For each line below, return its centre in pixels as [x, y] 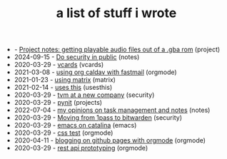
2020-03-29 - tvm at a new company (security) [84, 95]
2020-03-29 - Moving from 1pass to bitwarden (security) [98, 118]
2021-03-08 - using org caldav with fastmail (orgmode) [95, 72]
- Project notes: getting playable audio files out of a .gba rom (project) [117, 50]
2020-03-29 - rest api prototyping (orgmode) [81, 148]
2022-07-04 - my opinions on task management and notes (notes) [112, 110]
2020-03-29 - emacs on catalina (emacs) [75, 125]
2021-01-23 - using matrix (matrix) [65, 80]
